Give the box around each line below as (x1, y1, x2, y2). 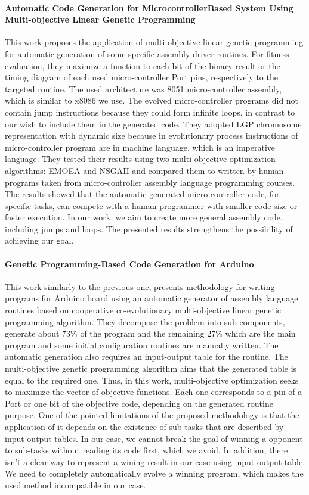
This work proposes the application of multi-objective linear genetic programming (5, 36, 304, 48)
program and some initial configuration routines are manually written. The (5, 338, 279, 351)
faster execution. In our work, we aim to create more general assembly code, (5, 211, 283, 223)
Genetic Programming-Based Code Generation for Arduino (5, 257, 254, 270)
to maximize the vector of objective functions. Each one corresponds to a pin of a (5, 385, 302, 398)
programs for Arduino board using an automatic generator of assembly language (5, 292, 298, 304)
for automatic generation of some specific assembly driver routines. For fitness (5, 47, 289, 60)
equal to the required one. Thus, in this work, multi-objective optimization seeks (5, 373, 299, 386)
